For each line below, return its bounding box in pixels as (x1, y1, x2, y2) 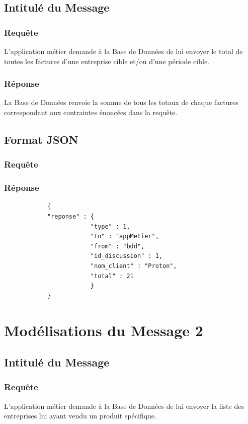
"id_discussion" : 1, (90, 252, 162, 260)
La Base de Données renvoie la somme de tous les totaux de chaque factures (4, 97, 238, 108)
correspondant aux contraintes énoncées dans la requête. (4, 107, 178, 117)
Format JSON (4, 131, 78, 147)
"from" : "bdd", (90, 242, 145, 250)
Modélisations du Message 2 (4, 320, 203, 340)
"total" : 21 (90, 272, 134, 280)
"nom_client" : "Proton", (90, 262, 177, 270)
